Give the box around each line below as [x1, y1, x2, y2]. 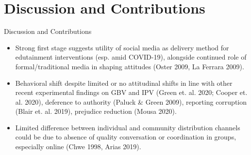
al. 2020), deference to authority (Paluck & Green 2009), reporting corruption [15, 96, 247, 107]
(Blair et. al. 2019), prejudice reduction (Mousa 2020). [15, 106, 177, 116]
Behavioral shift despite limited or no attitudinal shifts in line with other [15, 77, 233, 88]
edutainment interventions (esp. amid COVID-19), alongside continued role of [15, 52, 247, 62]
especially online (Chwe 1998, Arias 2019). [15, 141, 141, 152]
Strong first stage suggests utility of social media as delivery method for [15, 42, 229, 52]
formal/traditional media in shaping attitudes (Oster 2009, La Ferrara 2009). [15, 61, 244, 71]
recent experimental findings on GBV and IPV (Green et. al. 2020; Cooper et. [15, 87, 248, 97]
